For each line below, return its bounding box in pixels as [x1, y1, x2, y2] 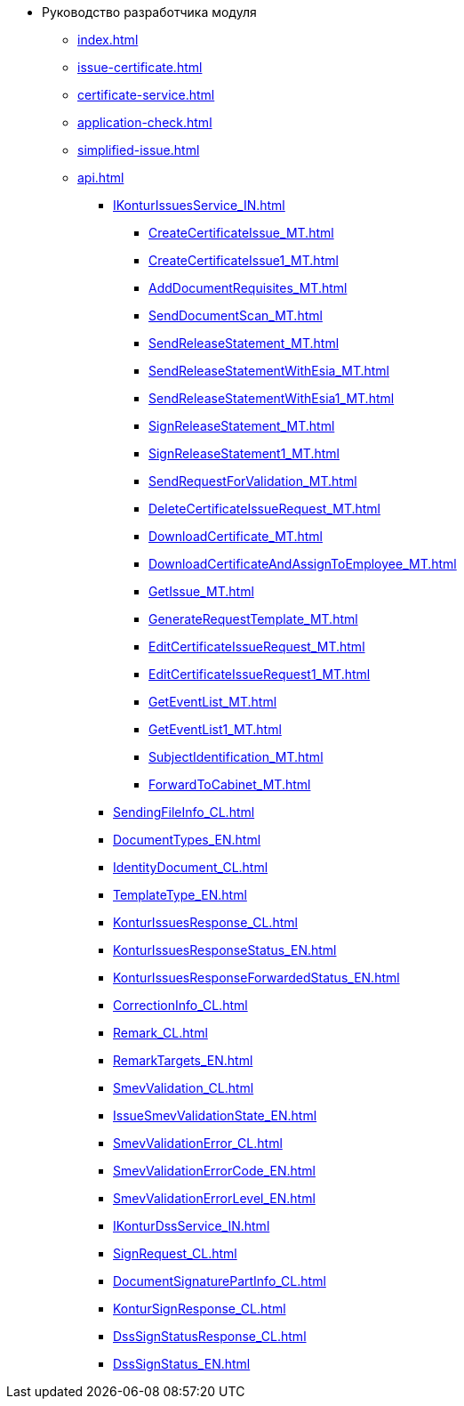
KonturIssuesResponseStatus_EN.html [113, 942, 337, 958]
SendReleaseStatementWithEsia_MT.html [148, 363, 390, 378]
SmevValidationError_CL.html [113, 1135, 283, 1151]
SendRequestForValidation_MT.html [148, 473, 357, 489]
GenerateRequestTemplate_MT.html [148, 611, 358, 626]
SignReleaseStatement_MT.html [148, 418, 335, 433]
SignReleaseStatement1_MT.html [148, 446, 340, 461]
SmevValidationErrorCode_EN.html [113, 1163, 316, 1178]
